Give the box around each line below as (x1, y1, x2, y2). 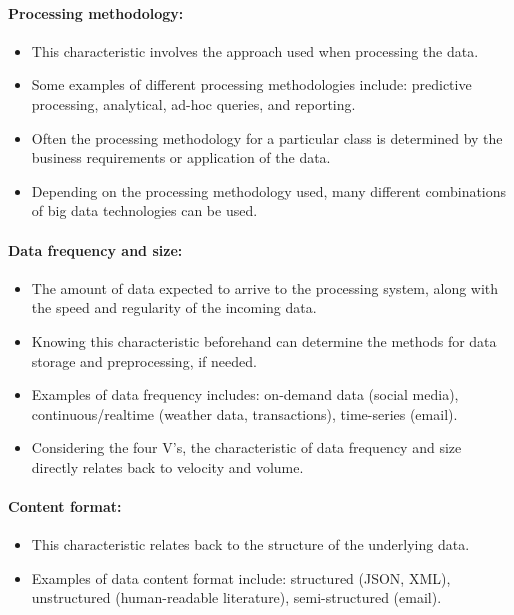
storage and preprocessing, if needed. (31, 350, 257, 371)
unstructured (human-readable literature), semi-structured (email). (31, 587, 442, 608)
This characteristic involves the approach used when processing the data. (31, 40, 479, 61)
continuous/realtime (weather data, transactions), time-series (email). (31, 403, 458, 424)
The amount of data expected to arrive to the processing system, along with (31, 277, 499, 298)
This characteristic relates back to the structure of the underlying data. (31, 534, 470, 555)
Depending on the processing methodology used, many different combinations (31, 180, 507, 201)
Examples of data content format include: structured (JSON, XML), (31, 567, 451, 588)
